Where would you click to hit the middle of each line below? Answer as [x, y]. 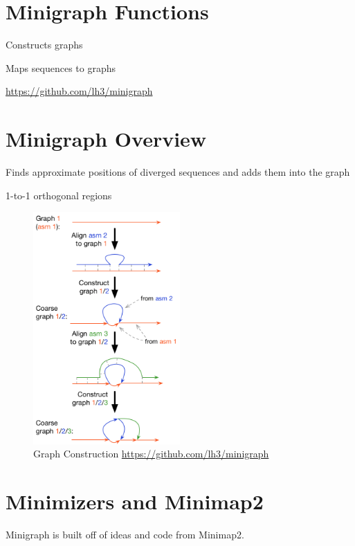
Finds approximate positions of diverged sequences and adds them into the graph [178, 172]
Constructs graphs [44, 45]
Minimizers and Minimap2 [135, 501]
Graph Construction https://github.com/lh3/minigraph [151, 454]
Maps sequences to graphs [61, 67]
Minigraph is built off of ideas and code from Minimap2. [125, 535]
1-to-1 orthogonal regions [59, 195]
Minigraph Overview [106, 139]
